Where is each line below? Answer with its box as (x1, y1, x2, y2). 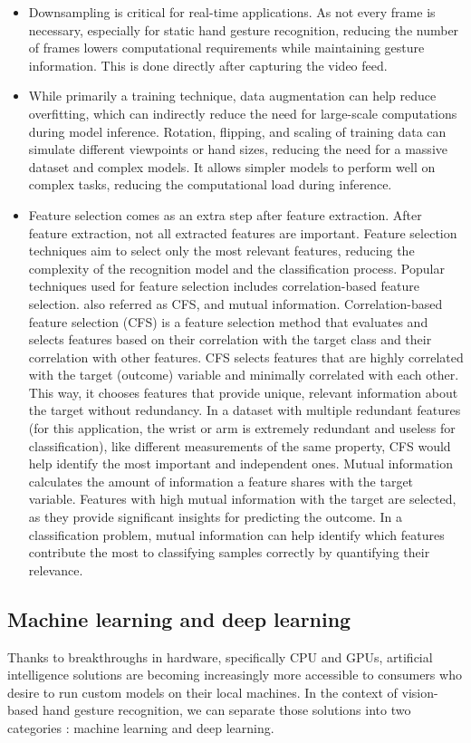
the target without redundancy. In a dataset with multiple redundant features (28, 400, 461, 420)
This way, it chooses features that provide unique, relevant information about (28, 382, 458, 401)
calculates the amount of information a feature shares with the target (28, 471, 414, 490)
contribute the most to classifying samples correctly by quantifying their (28, 543, 430, 562)
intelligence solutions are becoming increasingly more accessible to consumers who (7, 665, 462, 684)
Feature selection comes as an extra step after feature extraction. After (28, 205, 422, 224)
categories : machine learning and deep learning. (7, 718, 274, 737)
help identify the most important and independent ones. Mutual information (28, 454, 453, 473)
